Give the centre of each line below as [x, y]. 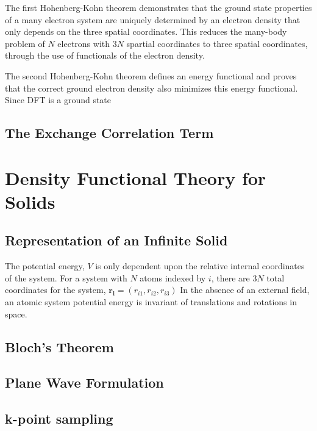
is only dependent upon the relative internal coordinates [200, 266]
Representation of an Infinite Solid [116, 240]
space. [16, 313]
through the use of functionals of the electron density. [105, 55]
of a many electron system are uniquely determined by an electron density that [153, 19]
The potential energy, [45, 266]
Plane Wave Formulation [84, 382]
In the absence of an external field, [245, 290]
